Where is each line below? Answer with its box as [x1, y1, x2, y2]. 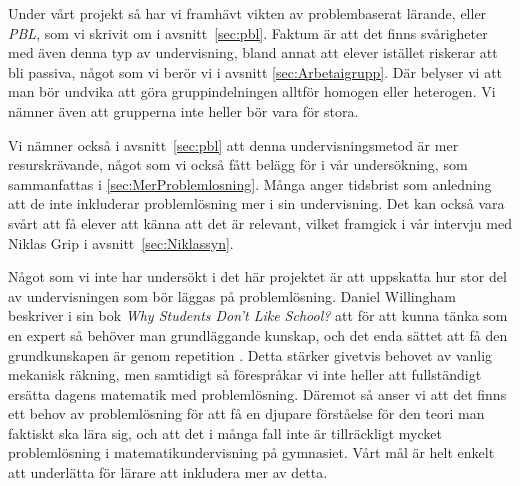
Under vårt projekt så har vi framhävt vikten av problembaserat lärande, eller [8, 3, 487, 23]
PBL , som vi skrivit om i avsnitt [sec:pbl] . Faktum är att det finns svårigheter [8, 22, 488, 43]
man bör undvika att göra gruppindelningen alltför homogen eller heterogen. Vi [8, 81, 496, 102]
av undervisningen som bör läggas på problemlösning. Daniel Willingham [8, 285, 456, 306]
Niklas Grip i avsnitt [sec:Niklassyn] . [8, 232, 234, 253]
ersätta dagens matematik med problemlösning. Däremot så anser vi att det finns [8, 383, 507, 404]
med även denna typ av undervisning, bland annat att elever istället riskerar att [8, 42, 498, 63]
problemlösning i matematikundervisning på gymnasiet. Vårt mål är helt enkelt [8, 442, 495, 463]
